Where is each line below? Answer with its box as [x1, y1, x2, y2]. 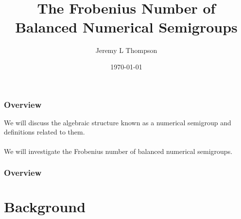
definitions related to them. [4, 127, 85, 137]
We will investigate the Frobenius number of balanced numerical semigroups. [4, 146, 233, 156]
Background [4, 197, 86, 217]
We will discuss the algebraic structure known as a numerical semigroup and [4, 117, 231, 127]
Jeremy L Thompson [95, 45, 157, 55]
